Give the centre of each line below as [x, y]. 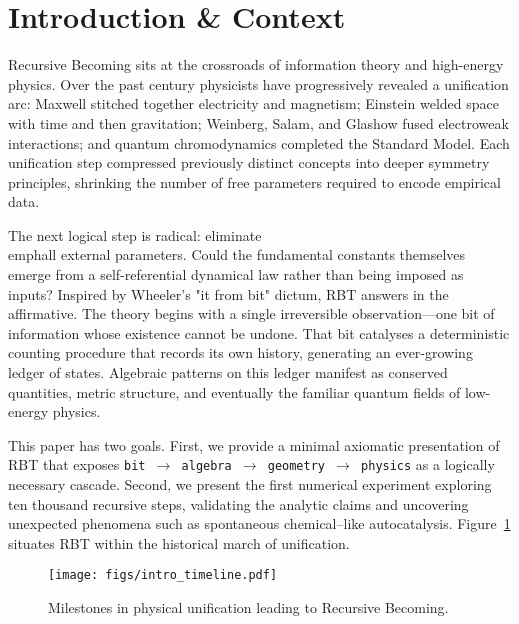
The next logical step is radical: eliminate [135, 234]
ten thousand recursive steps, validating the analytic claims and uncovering [238, 503]
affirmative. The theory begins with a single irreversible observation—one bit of [251, 313]
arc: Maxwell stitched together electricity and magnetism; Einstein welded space [253, 103]
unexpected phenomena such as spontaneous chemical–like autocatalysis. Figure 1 [259, 523]
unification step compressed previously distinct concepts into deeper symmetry [249, 162]
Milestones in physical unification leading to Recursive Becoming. [248, 607]
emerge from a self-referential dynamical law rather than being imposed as [236, 274]
